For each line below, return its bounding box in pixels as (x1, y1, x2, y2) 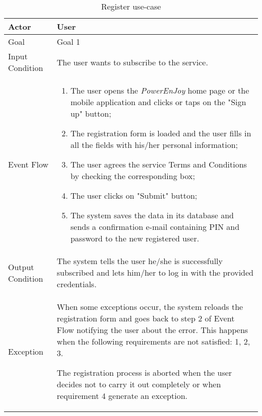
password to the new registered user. (70, 232, 200, 244)
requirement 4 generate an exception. (56, 390, 188, 401)
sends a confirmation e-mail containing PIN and (70, 221, 240, 232)
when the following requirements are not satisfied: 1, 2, (56, 336, 250, 347)
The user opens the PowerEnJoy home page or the (70, 85, 249, 96)
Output (8, 261, 34, 273)
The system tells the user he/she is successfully (56, 255, 223, 267)
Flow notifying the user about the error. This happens (56, 324, 248, 336)
